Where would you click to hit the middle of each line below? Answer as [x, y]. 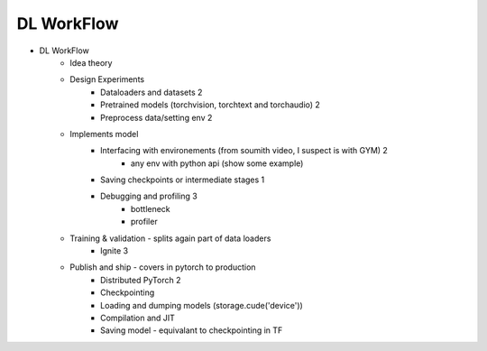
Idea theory [91, 62]
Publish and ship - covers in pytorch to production [163, 267]
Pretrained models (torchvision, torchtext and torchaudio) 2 [210, 105]
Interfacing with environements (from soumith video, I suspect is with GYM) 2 [244, 151]
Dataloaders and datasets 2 [152, 92]
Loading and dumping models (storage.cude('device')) [202, 305]
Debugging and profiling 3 [149, 196]
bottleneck [151, 208]
